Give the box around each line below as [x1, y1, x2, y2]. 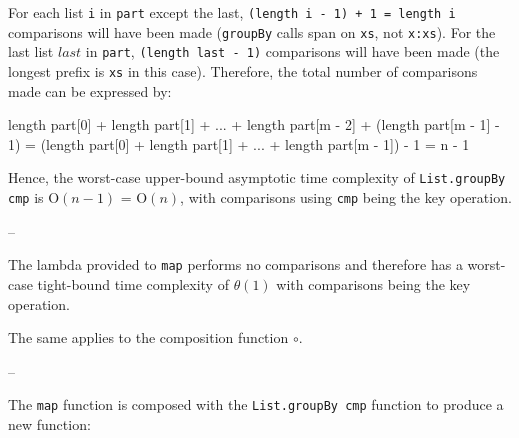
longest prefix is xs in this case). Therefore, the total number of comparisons [8, 60, 478, 81]
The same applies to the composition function [8, 327, 289, 348]
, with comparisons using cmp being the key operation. [180, 187, 512, 208]
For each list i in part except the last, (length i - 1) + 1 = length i [8, 2, 456, 22]
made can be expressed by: [8, 80, 172, 101]
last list [8, 41, 54, 62]
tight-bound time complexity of [37, 273, 229, 294]
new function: [8, 414, 91, 434]
